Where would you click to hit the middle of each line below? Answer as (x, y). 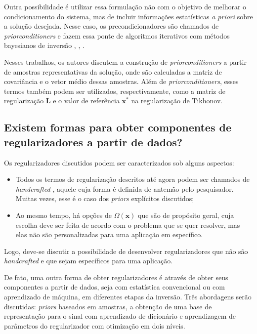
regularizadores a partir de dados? (93, 142)
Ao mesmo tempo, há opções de (64, 215)
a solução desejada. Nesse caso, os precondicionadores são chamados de (111, 26)
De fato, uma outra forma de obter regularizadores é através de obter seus (116, 277)
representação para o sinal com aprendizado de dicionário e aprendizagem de (120, 316)
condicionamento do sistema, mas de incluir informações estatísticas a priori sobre (128, 16)
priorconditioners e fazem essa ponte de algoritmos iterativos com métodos (117, 35)
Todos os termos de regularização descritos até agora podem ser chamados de (132, 179)
